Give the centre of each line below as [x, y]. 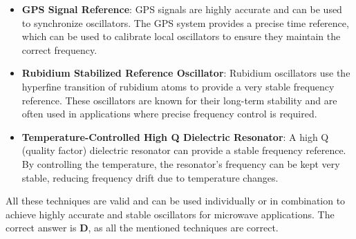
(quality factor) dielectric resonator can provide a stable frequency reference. [184, 150]
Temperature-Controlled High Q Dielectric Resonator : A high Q [175, 136]
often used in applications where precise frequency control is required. [169, 114]
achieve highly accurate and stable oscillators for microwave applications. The [170, 214]
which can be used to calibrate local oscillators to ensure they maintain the [181, 36]
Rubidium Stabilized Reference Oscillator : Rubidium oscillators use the [186, 73]
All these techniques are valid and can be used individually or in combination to [176, 201]
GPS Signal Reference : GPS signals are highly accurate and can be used [182, 9]
